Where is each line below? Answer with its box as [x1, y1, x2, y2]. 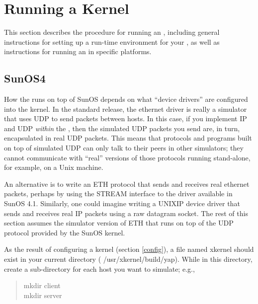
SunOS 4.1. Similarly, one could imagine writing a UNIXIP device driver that [4, 198, 240, 209]
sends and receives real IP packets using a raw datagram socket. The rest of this [4, 208, 248, 218]
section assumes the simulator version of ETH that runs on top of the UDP [4, 218, 234, 228]
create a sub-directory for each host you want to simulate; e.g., [4, 263, 195, 274]
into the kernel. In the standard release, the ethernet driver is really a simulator [4, 103, 247, 114]
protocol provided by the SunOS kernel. [4, 227, 125, 237]
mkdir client [23, 280, 61, 291]
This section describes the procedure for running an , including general [4, 27, 220, 37]
